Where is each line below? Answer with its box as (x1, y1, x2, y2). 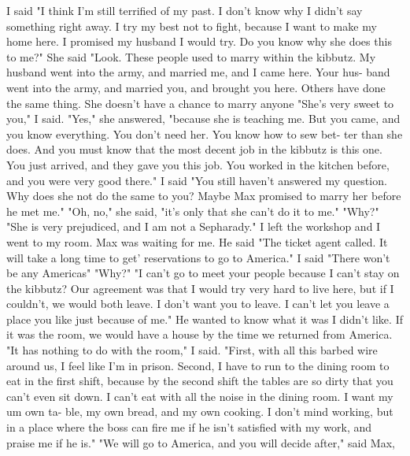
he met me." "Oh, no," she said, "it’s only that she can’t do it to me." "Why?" (6, 202, 379, 219)
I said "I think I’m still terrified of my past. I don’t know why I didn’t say (6, 2, 363, 18)
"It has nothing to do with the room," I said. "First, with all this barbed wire (6, 342, 378, 358)
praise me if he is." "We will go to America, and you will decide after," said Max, (6, 434, 395, 450)
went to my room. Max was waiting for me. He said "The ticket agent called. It (6, 233, 388, 250)
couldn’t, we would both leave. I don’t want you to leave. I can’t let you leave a (6, 295, 390, 312)
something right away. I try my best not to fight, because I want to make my (6, 17, 377, 34)
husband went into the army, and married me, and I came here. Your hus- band (6, 64, 390, 80)
